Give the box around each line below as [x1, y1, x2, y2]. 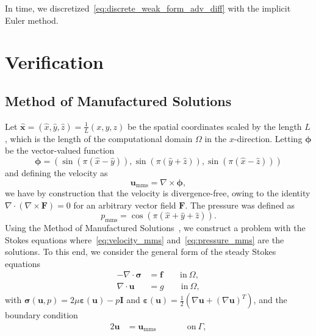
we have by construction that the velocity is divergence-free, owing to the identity [5, 187, 311, 199]
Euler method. [5, 13, 59, 26]
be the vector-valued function [5, 144, 115, 157]
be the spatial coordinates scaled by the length [127, 120, 302, 132]
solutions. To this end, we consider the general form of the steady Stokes [5, 245, 276, 258]
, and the [253, 293, 287, 306]
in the [204, 132, 227, 145]
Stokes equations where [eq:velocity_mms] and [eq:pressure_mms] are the [5, 233, 284, 246]
